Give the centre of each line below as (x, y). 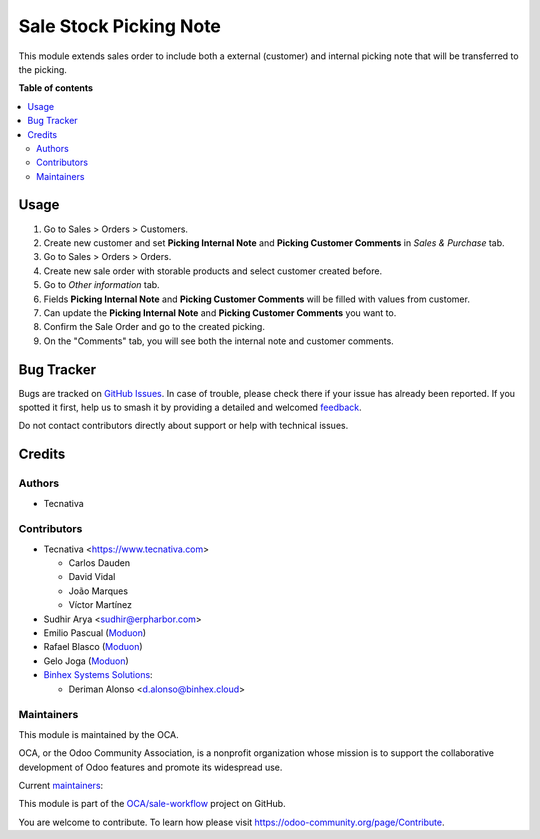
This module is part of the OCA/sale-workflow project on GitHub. (152, 804)
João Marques (98, 591)
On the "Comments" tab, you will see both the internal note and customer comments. (218, 341)
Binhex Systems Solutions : (98, 675)
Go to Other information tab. (101, 285)
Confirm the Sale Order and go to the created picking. (154, 327)
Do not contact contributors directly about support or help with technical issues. (183, 426)
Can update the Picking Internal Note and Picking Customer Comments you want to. (220, 312)
